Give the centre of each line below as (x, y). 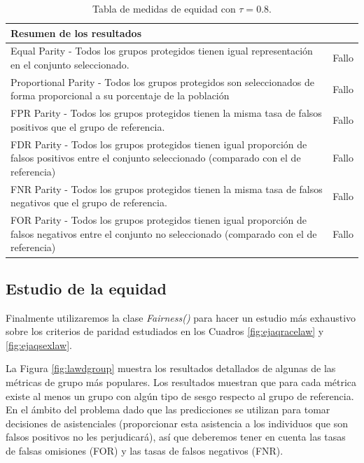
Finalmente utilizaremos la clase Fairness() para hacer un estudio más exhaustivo (181, 317)
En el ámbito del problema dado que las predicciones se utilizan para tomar (168, 409)
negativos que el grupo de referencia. (89, 202)
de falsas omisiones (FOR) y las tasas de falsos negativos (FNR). (145, 451)
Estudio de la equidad (86, 288)
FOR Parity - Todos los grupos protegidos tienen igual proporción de (159, 220)
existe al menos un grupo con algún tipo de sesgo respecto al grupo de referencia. (180, 396)
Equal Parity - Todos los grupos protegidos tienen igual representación (162, 51)
